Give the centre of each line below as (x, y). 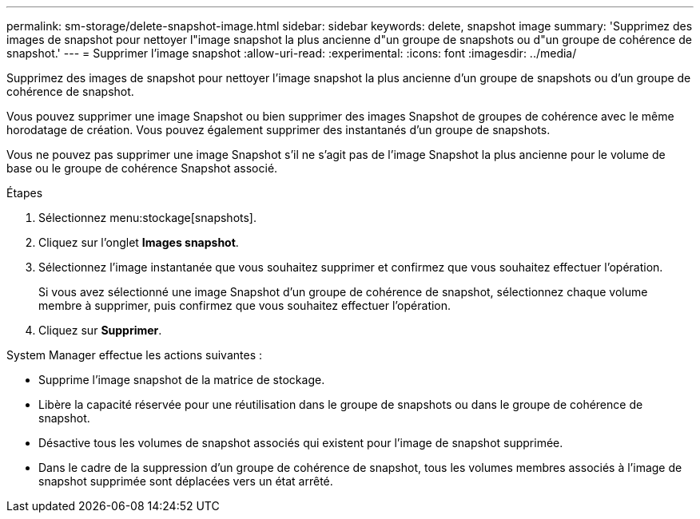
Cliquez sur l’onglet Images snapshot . (139, 242)
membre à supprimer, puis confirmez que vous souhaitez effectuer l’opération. (245, 305)
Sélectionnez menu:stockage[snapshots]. (147, 218)
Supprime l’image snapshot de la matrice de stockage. (182, 380)
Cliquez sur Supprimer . (100, 330)
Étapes (25, 193)
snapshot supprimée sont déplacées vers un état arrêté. (186, 481)
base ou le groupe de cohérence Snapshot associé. (142, 168)
